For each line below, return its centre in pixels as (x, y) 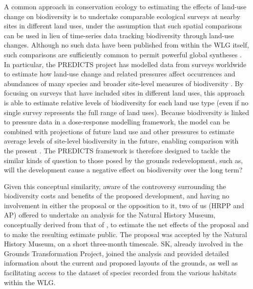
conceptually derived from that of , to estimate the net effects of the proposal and (126, 225)
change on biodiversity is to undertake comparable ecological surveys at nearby (122, 16)
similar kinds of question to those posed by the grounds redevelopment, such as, (124, 160)
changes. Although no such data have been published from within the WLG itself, (126, 45)
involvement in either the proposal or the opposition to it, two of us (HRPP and (124, 205)
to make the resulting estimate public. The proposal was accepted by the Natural (126, 234)
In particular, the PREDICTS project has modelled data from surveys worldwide (125, 64)
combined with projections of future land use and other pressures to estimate (119, 131)
